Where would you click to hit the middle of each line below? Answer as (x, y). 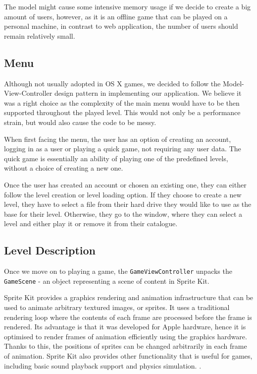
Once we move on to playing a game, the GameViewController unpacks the (118, 271)
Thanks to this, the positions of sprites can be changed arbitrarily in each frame (126, 346)
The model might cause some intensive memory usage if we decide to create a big (128, 6)
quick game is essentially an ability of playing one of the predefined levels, (116, 158)
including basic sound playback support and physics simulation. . (103, 365)
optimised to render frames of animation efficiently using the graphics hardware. (126, 336)
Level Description (50, 250)
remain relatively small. (40, 35)
